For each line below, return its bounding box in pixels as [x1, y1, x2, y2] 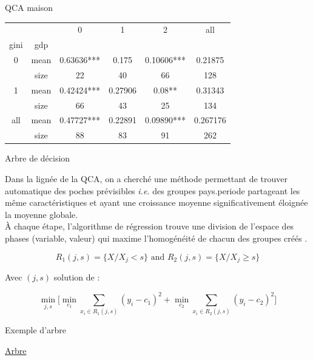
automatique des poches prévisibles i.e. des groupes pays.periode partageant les [5, 184, 300, 197]
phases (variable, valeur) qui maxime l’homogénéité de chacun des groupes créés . [5, 231, 308, 244]
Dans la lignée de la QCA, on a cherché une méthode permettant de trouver [5, 172, 288, 185]
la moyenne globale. [5, 208, 78, 220]
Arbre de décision [5, 152, 70, 165]
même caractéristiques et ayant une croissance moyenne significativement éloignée [5, 196, 308, 209]
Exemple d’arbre [5, 324, 67, 336]
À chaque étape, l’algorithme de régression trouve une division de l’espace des [5, 220, 294, 233]
